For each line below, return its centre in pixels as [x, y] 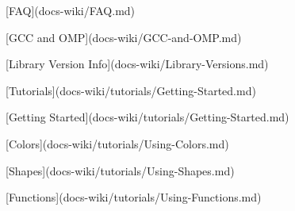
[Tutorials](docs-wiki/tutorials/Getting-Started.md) [131, 90]
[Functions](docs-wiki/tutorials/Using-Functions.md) [134, 197]
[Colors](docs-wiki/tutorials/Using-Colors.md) [117, 143]
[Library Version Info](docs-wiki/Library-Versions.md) [137, 64]
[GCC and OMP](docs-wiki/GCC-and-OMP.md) [124, 37]
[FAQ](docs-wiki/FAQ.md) [71, 10]
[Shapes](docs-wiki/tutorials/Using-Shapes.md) [120, 170]
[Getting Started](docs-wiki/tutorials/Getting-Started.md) [147, 117]
